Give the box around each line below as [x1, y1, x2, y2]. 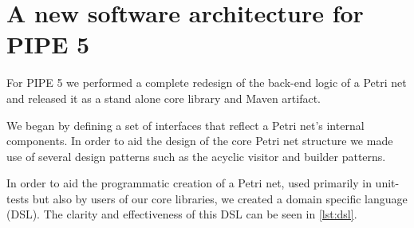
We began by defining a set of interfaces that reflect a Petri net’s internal [6, 116, 365, 133]
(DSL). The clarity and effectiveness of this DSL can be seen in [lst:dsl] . [6, 206, 357, 222]
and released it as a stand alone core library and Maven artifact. [6, 89, 321, 106]
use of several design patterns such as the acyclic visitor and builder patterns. [6, 147, 386, 164]
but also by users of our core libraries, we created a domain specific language [32, 190, 408, 206]
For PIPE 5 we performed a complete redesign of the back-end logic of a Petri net [6, 74, 407, 91]
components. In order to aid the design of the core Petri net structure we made [6, 132, 393, 149]
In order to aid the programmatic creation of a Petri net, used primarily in [6, 175, 372, 191]
